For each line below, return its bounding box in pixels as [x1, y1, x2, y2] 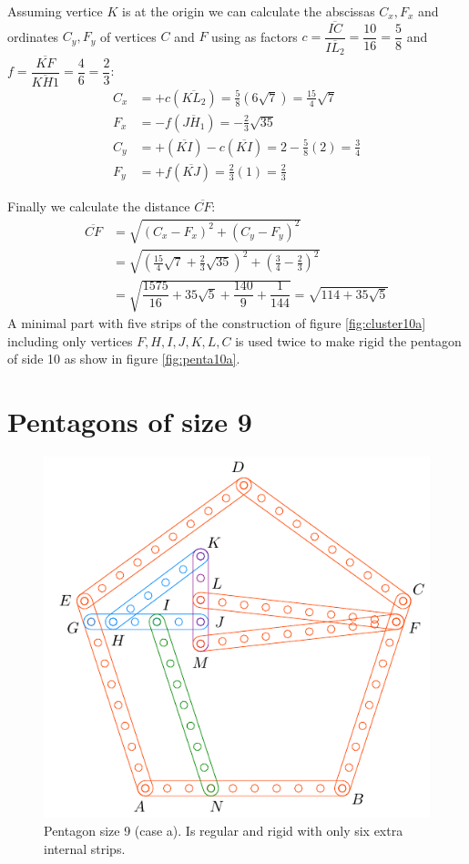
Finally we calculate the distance [7, 196, 190, 215]
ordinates [7, 26, 59, 46]
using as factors [211, 26, 298, 46]
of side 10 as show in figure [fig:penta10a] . [7, 349, 240, 368]
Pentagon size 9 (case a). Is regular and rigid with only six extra [44, 821, 403, 840]
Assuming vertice [7, 2, 103, 20]
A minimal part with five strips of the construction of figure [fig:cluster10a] [7, 314, 426, 333]
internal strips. [44, 838, 126, 858]
